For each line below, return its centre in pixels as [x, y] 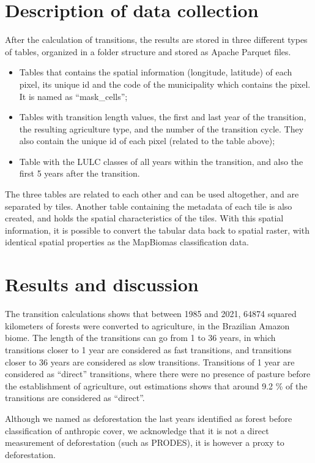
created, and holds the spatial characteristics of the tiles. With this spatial [144, 218]
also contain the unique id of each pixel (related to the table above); [147, 141]
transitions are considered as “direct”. [75, 398]
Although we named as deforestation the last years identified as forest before [149, 418]
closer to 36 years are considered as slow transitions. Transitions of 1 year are [150, 362]
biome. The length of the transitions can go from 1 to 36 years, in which [140, 338]
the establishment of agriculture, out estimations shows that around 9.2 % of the [156, 385]
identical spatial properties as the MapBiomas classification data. [127, 242]
